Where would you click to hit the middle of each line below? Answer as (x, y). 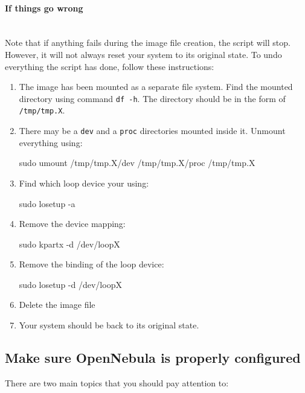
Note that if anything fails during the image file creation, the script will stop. (148, 43)
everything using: (51, 142)
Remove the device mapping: (72, 224)
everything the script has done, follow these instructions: (110, 66)
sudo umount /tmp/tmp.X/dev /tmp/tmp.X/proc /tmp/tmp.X (137, 163)
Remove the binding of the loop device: (91, 264)
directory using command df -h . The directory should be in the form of (152, 98)
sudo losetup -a (47, 203)
